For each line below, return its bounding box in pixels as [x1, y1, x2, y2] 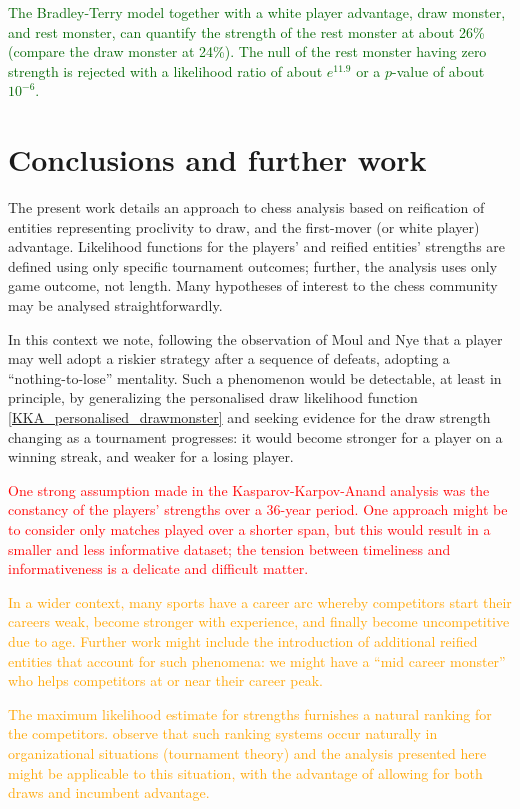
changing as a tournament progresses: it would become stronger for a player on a [8, 426, 503, 447]
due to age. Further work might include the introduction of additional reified [8, 630, 478, 651]
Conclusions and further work [8, 139, 427, 180]
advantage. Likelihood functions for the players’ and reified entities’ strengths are [8, 236, 506, 257]
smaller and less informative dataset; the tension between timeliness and [8, 538, 451, 559]
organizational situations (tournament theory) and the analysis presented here [8, 742, 487, 763]
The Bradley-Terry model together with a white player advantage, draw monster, [8, 2, 506, 22]
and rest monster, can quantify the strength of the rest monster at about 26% [8, 21, 485, 42]
